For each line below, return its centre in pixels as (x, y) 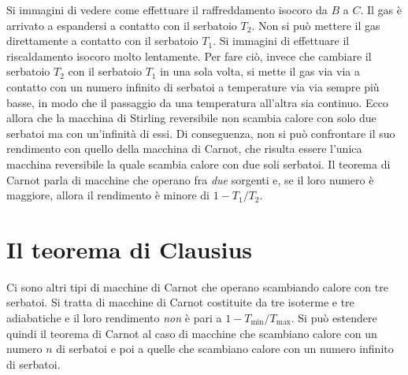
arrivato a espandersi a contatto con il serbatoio (122, 25)
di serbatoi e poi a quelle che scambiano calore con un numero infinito (225, 349)
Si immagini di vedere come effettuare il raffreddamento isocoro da (167, 9)
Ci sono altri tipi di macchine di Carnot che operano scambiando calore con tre (197, 286)
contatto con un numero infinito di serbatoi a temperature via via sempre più (193, 86)
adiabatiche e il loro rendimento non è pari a (114, 318)
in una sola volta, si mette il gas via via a (260, 71)
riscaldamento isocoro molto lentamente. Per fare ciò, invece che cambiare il (189, 56)
